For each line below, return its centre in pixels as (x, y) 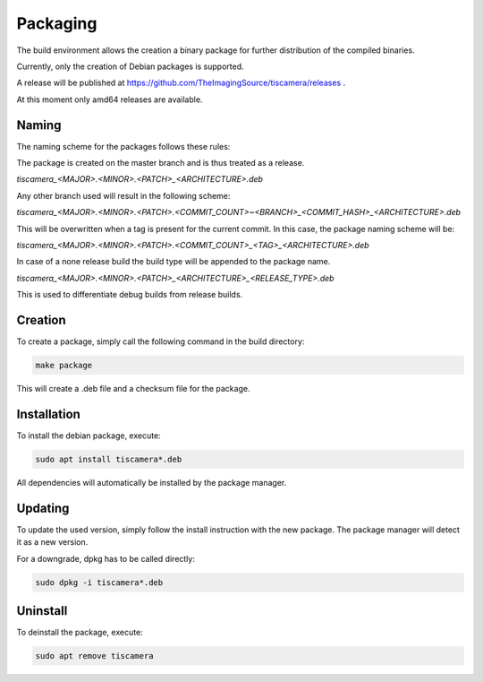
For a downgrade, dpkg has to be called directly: (106, 558)
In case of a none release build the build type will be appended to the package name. (174, 262)
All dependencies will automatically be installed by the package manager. (152, 482)
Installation (48, 414)
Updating (43, 508)
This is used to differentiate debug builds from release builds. (130, 295)
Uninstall (42, 611)
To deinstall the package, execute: (80, 633)
